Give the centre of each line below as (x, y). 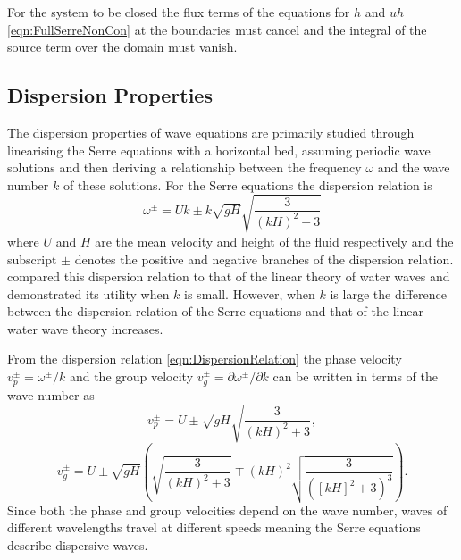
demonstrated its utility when (88, 293)
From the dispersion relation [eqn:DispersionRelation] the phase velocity (205, 359)
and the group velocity (131, 376)
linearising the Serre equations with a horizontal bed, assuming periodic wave (219, 150)
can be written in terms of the (356, 376)
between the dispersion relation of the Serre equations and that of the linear (215, 311)
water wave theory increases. (85, 328)
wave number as (51, 394)
